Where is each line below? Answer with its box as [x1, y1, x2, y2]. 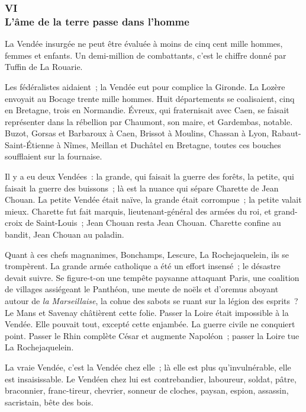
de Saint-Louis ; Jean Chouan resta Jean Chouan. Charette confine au [25, 216, 281, 229]
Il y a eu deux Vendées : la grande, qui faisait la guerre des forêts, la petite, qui [5, 170, 294, 183]
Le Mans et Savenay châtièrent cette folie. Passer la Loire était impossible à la [5, 306, 289, 318]
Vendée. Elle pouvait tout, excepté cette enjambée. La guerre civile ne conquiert [5, 318, 295, 330]
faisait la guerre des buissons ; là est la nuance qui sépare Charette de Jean [5, 181, 279, 194]
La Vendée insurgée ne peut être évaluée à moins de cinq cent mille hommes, [5, 37, 283, 50]
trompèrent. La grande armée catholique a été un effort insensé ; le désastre [5, 260, 281, 272]
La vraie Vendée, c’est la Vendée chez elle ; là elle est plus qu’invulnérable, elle [5, 360, 291, 373]
